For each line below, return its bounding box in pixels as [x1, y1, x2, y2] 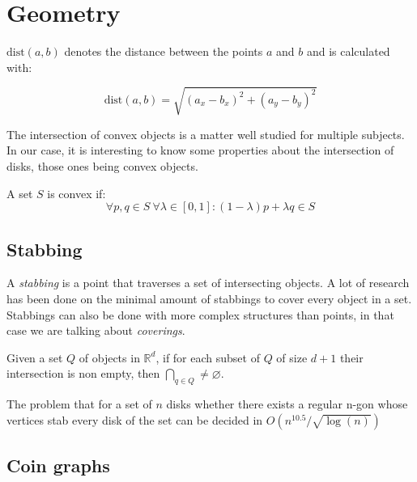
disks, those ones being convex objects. [6, 158, 198, 175]
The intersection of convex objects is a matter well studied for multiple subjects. [6, 125, 405, 142]
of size [276, 349, 308, 366]
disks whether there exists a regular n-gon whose [166, 395, 408, 412]
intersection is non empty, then [6, 365, 160, 382]
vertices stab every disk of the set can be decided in [6, 411, 263, 428]
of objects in [79, 349, 140, 366]
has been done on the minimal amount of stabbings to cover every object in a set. [6, 290, 412, 307]
